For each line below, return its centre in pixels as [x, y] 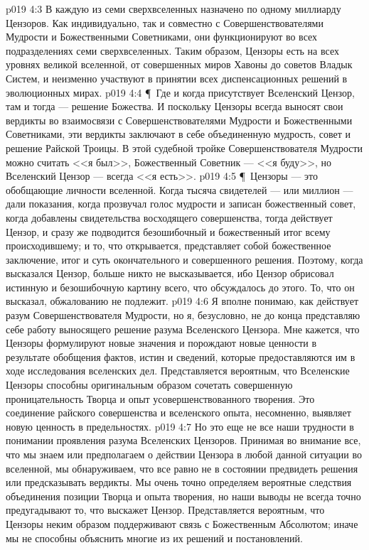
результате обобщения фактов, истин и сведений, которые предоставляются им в [181, 356]
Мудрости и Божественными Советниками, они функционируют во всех [162, 37]
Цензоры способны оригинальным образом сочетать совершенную [149, 385]
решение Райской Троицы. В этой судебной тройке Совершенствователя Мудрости [184, 147]
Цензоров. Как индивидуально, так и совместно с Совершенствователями [165, 22]
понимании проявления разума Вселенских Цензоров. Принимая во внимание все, [183, 440]
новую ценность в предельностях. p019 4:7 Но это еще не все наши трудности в [180, 426]
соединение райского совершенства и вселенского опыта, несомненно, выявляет [178, 412]
